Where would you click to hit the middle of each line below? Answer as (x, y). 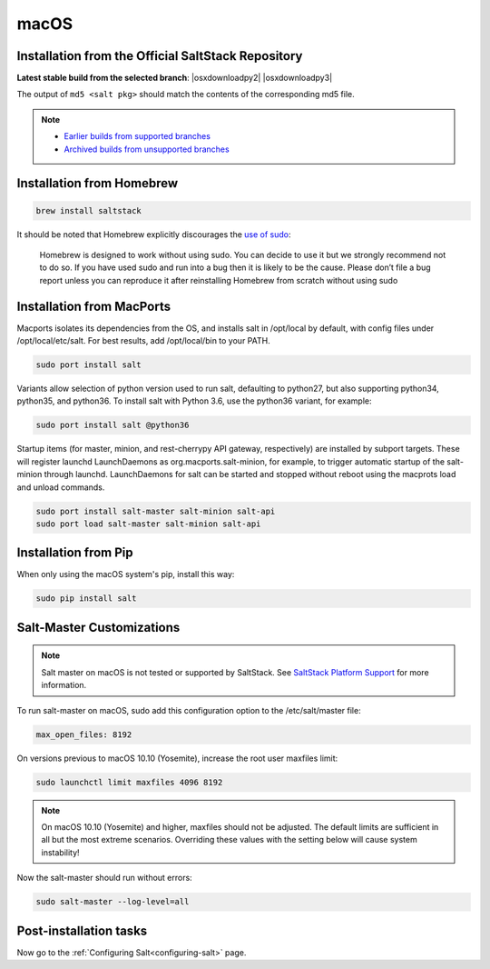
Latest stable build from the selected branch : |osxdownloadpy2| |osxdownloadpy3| (175, 78)
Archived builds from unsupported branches (147, 149)
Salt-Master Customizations (98, 627)
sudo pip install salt (86, 599)
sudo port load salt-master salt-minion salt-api (148, 524)
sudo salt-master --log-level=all (113, 902)
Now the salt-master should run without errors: (104, 878)
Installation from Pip (75, 553)
